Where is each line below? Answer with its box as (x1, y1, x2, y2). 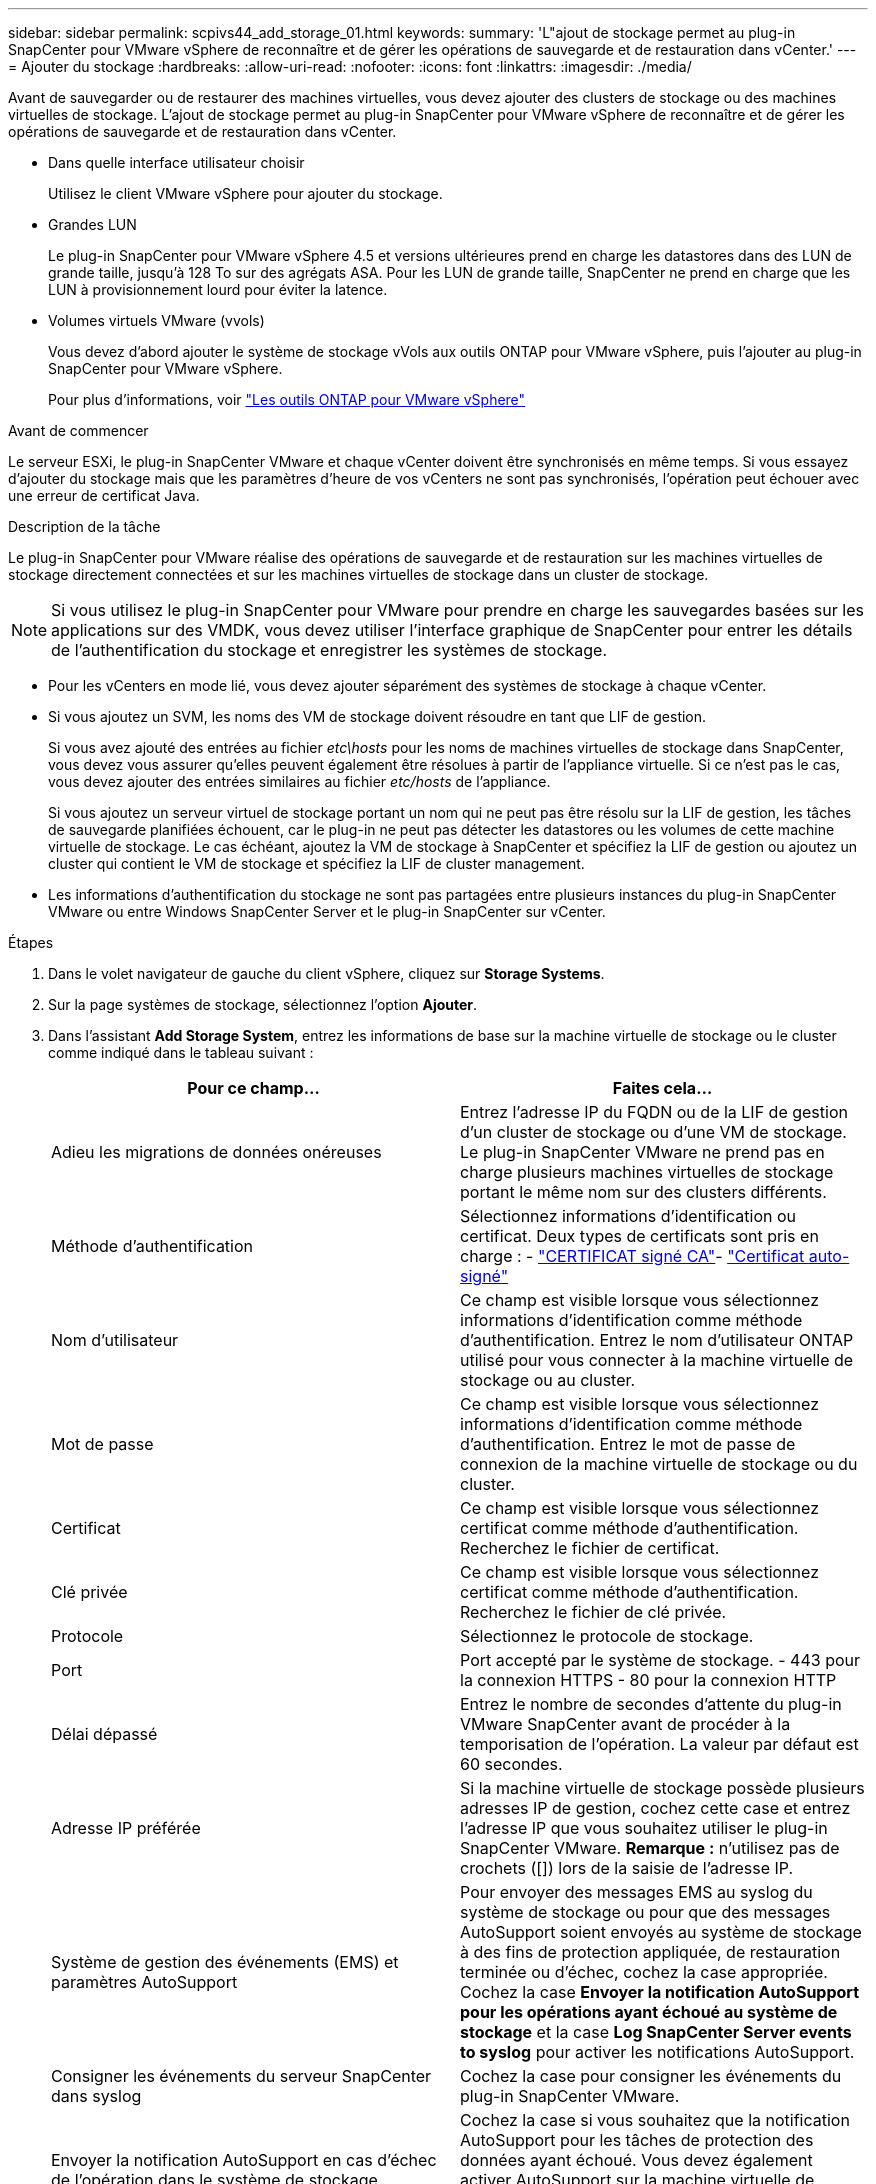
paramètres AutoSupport (51, 1972, 238, 1992)
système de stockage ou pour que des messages (460, 1902, 831, 1922)
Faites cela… (612, 1078, 713, 1098)
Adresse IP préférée (51, 1818, 201, 1838)
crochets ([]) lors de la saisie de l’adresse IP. (460, 1858, 794, 1878)
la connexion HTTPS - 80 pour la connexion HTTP (460, 1670, 837, 1690)
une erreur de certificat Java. (8, 487, 200, 504)
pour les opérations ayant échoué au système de (460, 2002, 838, 2022)
